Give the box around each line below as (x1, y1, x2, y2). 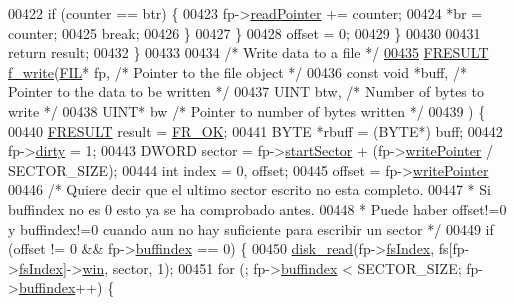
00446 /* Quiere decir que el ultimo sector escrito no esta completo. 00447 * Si (8, 179, 491, 200)
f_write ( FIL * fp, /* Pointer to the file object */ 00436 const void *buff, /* (8, 61, 467, 82)
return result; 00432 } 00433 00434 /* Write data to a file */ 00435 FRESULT (8, 42, 489, 63)
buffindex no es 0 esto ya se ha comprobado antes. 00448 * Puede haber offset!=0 (8, 198, 507, 219)
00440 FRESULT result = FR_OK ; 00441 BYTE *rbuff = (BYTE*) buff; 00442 (8, 120, 503, 141)
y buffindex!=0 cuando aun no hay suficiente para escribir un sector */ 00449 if (8, 218, 494, 239)
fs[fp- (438, 238, 470, 259)
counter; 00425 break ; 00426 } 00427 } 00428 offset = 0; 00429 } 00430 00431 (8, 22, 481, 43)
